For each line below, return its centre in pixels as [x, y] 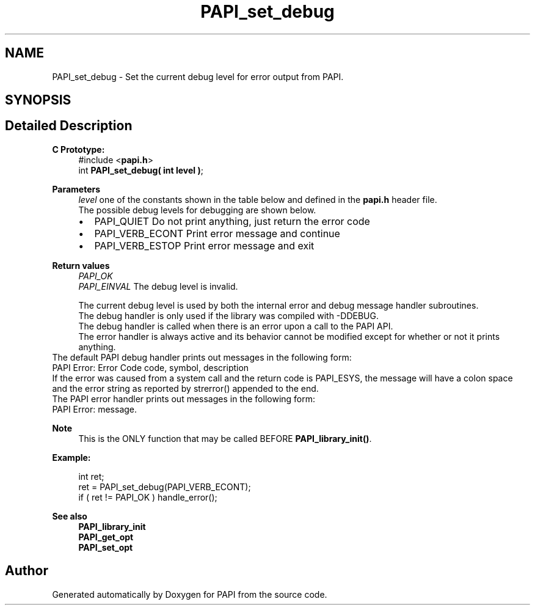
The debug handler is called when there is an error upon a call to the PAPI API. [236, 326]
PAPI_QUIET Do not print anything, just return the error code [232, 221]
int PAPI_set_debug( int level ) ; [141, 170]
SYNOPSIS [38, 100]
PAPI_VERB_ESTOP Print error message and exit [204, 245]
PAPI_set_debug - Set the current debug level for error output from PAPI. [198, 76]
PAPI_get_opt [106, 537]
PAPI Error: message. [95, 409]
